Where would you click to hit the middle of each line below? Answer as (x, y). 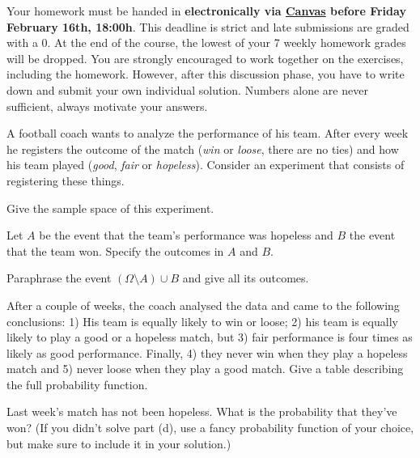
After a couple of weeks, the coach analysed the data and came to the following (203, 305)
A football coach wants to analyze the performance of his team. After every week (208, 133)
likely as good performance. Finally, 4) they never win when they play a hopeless (207, 352)
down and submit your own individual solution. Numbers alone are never (187, 89)
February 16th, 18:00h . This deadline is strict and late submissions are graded (208, 26)
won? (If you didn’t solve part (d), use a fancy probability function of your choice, (210, 428)
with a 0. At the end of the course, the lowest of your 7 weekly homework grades (206, 42)
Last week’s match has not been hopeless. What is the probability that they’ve (202, 411)
